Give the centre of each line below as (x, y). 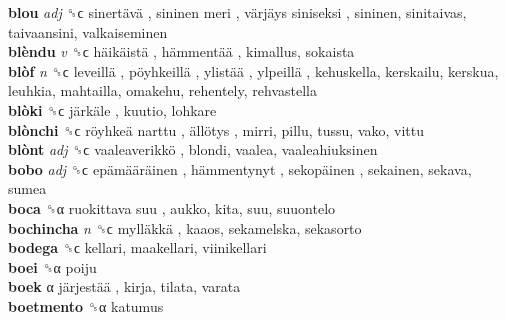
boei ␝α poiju (52, 266)
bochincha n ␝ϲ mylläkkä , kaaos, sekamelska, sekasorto (185, 227)
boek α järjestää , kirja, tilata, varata (124, 286)
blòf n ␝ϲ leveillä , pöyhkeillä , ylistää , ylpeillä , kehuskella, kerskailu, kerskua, (253, 70)
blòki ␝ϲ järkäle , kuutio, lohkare (112, 109)
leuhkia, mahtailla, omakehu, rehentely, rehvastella (162, 90)
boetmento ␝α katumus (86, 305)
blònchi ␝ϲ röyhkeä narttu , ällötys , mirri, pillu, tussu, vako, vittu (216, 129)
